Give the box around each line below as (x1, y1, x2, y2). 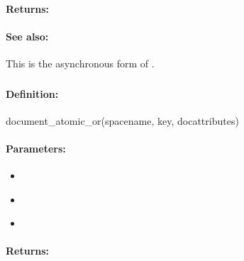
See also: (6, 28, 49, 43)
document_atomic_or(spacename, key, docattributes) (6, 113, 239, 128)
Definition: (6, 86, 59, 101)
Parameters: (6, 140, 66, 155)
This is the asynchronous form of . (6, 55, 155, 70)
